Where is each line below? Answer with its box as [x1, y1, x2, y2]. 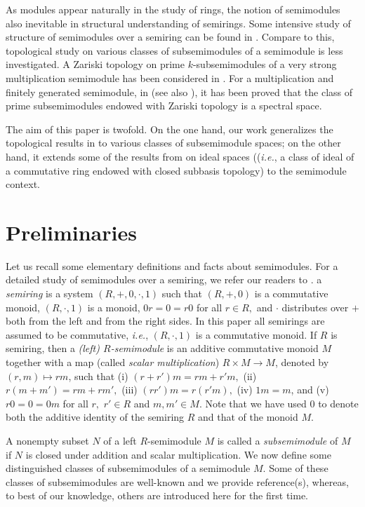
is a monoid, [87, 299, 140, 314]
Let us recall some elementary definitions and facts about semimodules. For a [6, 258, 338, 273]
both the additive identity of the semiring [6, 410, 185, 424]
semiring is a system [6, 286, 93, 301]
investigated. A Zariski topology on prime [6, 57, 185, 72]
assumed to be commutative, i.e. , [6, 327, 149, 342]
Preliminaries [6, 217, 137, 246]
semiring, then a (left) [6, 341, 100, 356]
